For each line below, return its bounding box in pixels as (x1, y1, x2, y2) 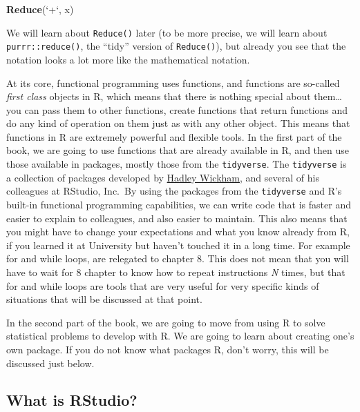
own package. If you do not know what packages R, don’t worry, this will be (6, 342, 329, 356)
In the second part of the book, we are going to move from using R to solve (6, 315, 325, 329)
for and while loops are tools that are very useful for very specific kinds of (6, 278, 319, 293)
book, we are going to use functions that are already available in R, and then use (6, 143, 349, 157)
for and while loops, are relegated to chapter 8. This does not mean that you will (6, 251, 349, 266)
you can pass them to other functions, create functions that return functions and (6, 102, 348, 117)
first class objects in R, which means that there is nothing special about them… (6, 89, 342, 104)
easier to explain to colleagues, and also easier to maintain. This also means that (6, 210, 348, 225)
